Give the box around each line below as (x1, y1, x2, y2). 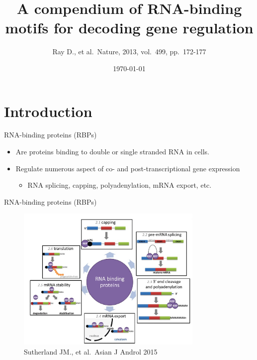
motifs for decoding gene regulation (5, 17, 254, 38)
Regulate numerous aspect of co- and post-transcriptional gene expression (15, 163, 240, 173)
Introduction (4, 101, 92, 121)
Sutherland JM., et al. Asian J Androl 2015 (24, 346, 158, 357)
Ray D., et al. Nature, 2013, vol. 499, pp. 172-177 (52, 46, 206, 57)
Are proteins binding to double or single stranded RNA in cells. (15, 146, 209, 157)
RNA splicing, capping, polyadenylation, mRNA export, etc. (27, 180, 212, 190)
